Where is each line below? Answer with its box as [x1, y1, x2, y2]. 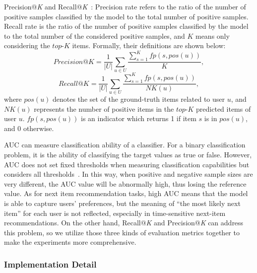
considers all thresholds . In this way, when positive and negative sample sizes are [4, 169, 253, 179]
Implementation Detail [4, 258, 97, 270]
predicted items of [196, 103, 251, 114]
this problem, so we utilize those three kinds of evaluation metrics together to [4, 227, 240, 237]
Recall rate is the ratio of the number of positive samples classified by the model [4, 21, 249, 31]
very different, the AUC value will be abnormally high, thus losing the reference [4, 178, 247, 189]
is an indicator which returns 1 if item [81, 113, 196, 124]
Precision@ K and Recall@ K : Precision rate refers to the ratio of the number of [4, 1, 246, 11]
